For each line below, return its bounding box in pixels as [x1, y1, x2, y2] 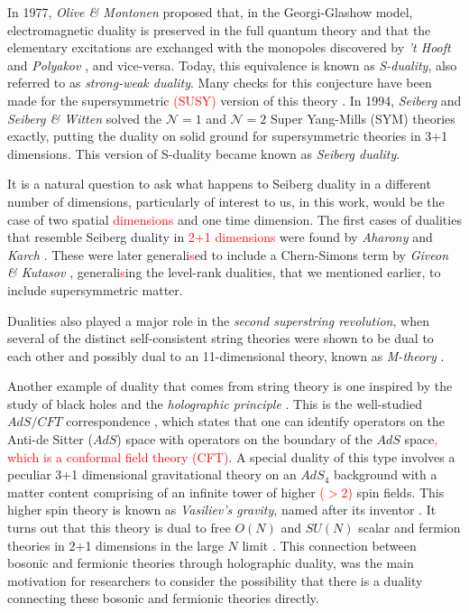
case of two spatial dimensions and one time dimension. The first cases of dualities [7, 209, 462, 228]
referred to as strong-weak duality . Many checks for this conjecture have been [7, 73, 432, 92]
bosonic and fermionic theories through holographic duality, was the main [7, 553, 414, 572]
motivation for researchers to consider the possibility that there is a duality [7, 571, 423, 590]
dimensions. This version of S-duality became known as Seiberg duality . [7, 144, 400, 163]
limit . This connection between [242, 535, 417, 554]
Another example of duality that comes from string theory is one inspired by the [7, 376, 453, 395]
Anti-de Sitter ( [7, 430, 93, 449]
